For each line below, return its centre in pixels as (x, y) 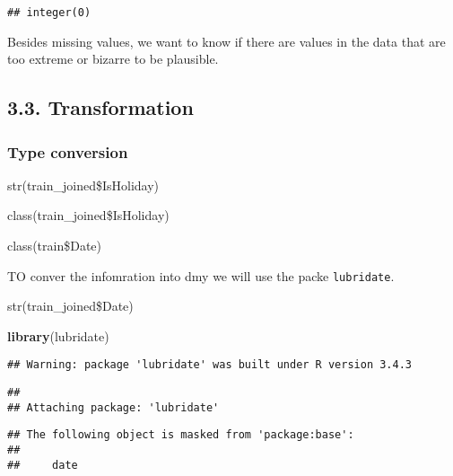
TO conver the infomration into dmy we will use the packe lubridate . (201, 275)
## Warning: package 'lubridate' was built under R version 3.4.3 (210, 365)
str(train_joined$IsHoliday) (83, 185)
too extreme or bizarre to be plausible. (113, 59)
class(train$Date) (54, 246)
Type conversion (68, 151)
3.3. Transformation (100, 107)
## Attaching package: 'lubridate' (113, 407)
